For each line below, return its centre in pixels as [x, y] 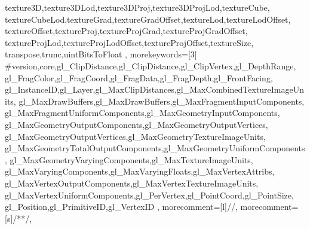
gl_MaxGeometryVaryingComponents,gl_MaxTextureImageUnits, [131, 159]
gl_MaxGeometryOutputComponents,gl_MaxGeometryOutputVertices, [136, 124]
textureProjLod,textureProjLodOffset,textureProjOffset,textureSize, [129, 42]
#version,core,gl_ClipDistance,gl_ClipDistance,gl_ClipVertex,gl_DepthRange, [151, 65]
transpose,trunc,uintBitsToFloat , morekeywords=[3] [101, 54]
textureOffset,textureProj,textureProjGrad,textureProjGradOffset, [126, 31]
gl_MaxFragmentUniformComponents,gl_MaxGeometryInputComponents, [142, 113]
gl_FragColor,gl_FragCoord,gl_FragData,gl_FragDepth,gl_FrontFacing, [139, 77]
